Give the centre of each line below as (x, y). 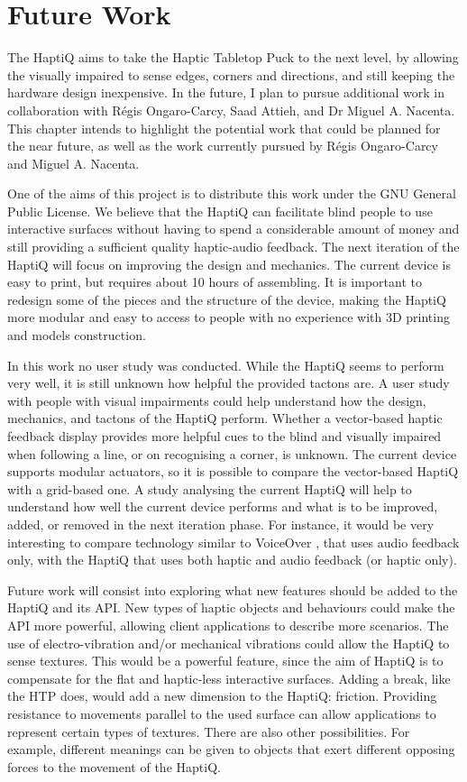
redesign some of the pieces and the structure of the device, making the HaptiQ (227, 299)
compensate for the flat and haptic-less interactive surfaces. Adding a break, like (229, 678)
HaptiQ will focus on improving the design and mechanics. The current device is (229, 264)
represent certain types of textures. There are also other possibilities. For (209, 731)
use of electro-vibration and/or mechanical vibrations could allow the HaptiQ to (229, 643)
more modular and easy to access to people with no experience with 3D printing (229, 317)
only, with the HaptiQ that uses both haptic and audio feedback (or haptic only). (232, 560)
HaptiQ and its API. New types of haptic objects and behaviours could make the (231, 607)
